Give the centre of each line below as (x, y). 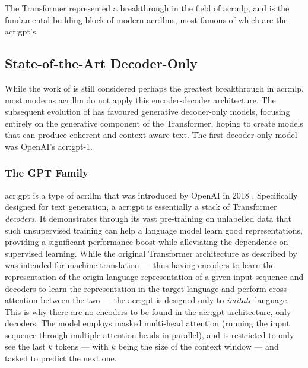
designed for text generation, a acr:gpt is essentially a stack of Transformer (141, 207)
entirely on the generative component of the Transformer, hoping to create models (154, 123)
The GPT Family (47, 173)
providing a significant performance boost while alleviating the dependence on (147, 242)
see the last (25, 346)
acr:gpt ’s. (22, 31)
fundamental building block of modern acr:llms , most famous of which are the (146, 19)
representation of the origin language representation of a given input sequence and (154, 276)
